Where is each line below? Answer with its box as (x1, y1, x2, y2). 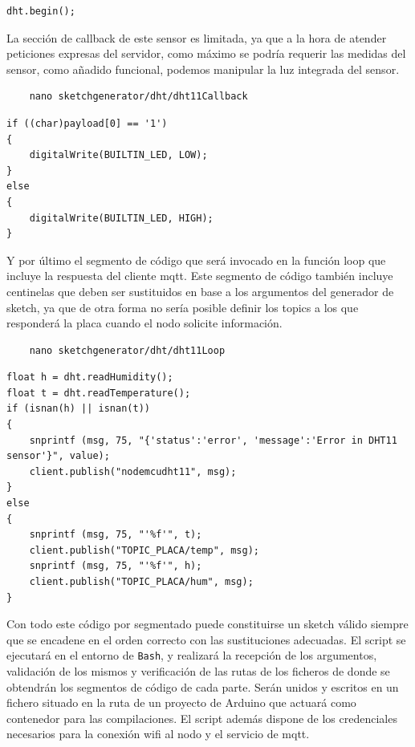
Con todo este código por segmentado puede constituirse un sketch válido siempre (6, 615, 409, 632)
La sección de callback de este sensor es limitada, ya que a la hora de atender (6, 29, 387, 46)
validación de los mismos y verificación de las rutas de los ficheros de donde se (6, 663, 390, 680)
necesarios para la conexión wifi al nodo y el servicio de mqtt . (6, 725, 310, 742)
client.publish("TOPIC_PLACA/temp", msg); (29, 544, 259, 556)
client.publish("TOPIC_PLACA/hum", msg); (29, 576, 254, 587)
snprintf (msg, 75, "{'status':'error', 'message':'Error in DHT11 (29, 434, 397, 446)
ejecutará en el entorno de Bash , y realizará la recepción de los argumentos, (6, 647, 377, 664)
